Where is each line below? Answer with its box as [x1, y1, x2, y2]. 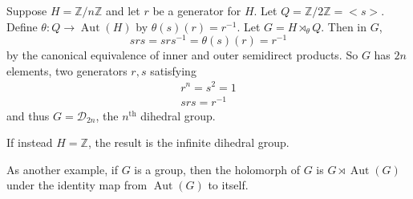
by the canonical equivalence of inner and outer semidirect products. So [6, 47, 358, 63]
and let [105, 2, 140, 18]
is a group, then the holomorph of [134, 160, 300, 177]
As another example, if [6, 160, 118, 177]
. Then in [321, 18, 367, 35]
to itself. [208, 177, 249, 193]
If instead [6, 134, 53, 151]
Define [6, 18, 38, 35]
